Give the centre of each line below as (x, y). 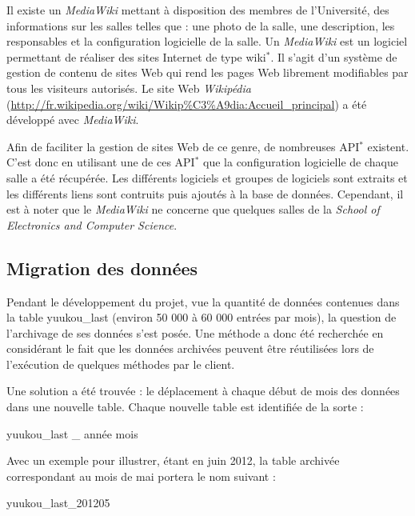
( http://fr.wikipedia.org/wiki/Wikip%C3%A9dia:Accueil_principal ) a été (187, 104)
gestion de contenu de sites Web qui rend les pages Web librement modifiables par (207, 72)
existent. (388, 146)
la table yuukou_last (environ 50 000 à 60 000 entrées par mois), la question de (202, 317)
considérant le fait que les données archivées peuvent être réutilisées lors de (190, 348)
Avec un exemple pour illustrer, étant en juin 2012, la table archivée (173, 460)
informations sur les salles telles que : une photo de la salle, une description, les (201, 25)
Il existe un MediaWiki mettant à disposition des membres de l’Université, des (198, 10)
